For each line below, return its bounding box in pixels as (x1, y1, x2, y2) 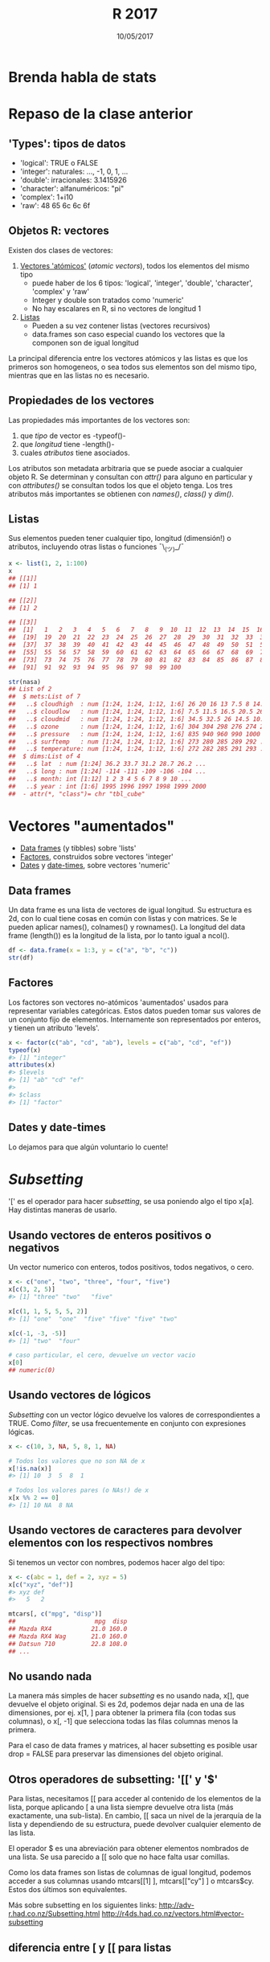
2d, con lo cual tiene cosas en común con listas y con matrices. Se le (8, 914, 237, 924)
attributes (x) (8, 1061, 56, 1069)
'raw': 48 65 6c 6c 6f (19, 200, 91, 210)
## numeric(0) (8, 1366, 56, 1374)
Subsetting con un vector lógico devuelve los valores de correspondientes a (8, 1410, 261, 1419)
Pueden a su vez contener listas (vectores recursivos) (31, 321, 211, 330)
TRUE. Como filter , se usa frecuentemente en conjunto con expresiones (8, 1418, 247, 1427)
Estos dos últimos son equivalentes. (8, 1885, 128, 1894)
